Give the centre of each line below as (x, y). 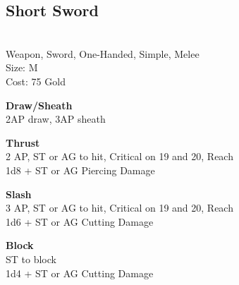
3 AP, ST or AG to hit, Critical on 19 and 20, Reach (119, 208)
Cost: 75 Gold (36, 81)
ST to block (31, 259)
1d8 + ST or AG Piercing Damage (80, 170)
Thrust (23, 142)
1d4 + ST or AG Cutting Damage (80, 273)
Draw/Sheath (39, 105)
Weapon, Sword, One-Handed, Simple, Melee (103, 53)
